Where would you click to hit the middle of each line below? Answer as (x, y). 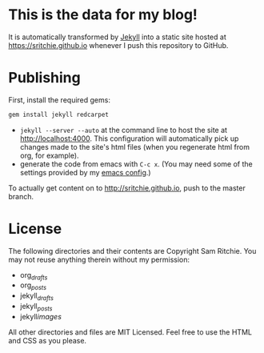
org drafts (34, 276)
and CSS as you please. (47, 340)
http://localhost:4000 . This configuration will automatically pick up (129, 138)
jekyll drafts (37, 297)
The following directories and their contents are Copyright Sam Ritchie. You (132, 251)
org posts (33, 286)
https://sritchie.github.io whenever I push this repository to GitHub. (118, 45)
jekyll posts (36, 307)
